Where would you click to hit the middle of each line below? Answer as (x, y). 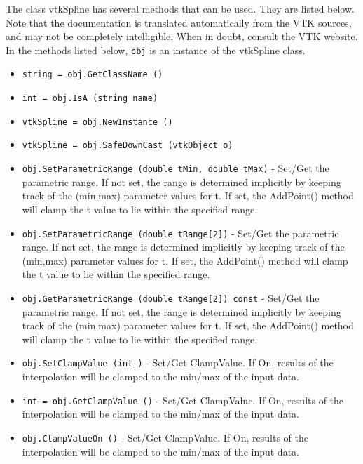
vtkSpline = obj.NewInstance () (97, 122)
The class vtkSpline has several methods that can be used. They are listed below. (180, 8)
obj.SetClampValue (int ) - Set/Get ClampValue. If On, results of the (178, 363)
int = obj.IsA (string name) (90, 99)
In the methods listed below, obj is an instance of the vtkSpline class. (156, 49)
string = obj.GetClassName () (93, 75)
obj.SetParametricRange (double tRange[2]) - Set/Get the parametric (180, 233)
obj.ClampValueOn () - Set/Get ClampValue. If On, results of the (165, 437)
